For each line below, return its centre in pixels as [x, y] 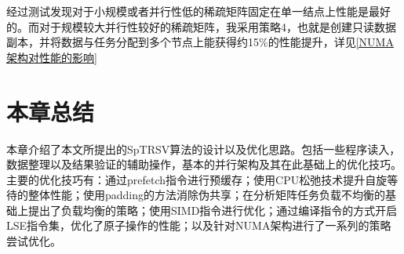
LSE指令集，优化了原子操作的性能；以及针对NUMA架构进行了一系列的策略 [199, 225]
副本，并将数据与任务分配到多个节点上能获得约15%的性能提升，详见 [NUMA [200, 42]
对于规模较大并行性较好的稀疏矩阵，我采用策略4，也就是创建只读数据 [217, 26]
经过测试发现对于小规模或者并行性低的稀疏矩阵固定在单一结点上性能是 [187, 11]
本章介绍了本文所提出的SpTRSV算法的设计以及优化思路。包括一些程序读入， [204, 149]
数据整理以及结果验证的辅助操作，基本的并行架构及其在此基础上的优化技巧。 [204, 164]
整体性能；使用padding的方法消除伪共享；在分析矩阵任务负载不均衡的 [207, 195]
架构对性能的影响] [52, 57]
